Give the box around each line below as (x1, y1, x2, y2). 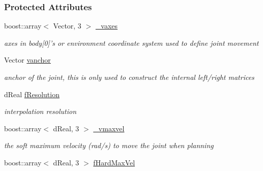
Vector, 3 (53, 20, 81, 31)
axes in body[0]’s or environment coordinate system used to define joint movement (4, 37, 259, 48)
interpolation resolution (4, 106, 77, 117)
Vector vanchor (4, 54, 51, 65)
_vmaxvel (93, 123, 125, 133)
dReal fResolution (4, 89, 60, 99)
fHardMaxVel (93, 157, 135, 167)
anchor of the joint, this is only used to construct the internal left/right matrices (4, 72, 254, 82)
